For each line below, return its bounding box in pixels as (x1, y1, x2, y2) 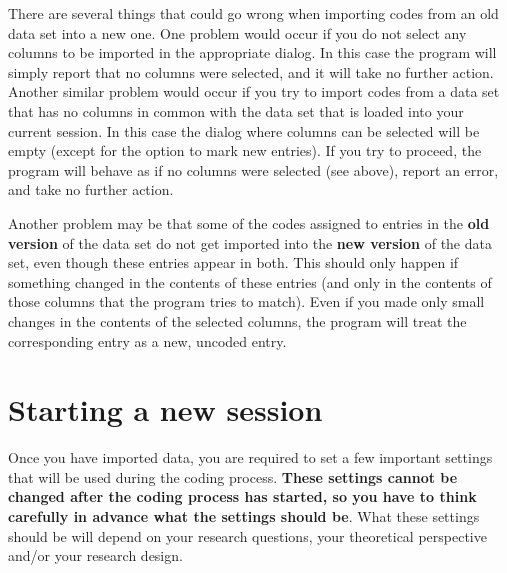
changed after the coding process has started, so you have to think (8, 486, 477, 507)
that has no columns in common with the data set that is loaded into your (8, 100, 464, 121)
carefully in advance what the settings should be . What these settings (8, 506, 480, 526)
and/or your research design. (8, 545, 183, 566)
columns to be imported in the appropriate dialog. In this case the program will (8, 42, 497, 63)
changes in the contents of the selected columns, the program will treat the (8, 310, 467, 331)
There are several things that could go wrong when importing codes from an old (8, 3, 499, 23)
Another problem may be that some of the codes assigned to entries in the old (8, 212, 490, 233)
